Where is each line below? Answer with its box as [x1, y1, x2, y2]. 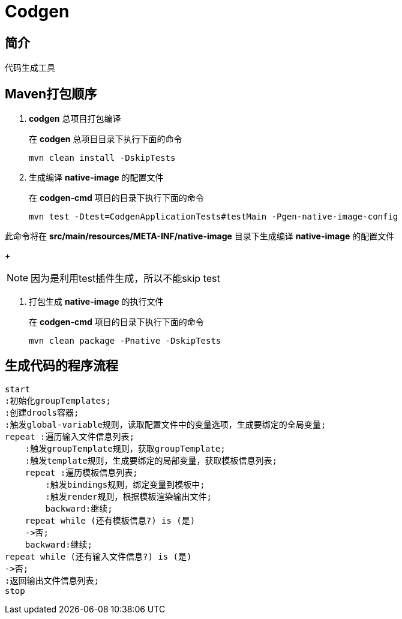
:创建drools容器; [5, 407, 79, 417]
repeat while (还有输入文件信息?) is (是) [5, 551, 192, 561]
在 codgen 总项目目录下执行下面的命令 [29, 134, 182, 145]
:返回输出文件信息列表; [5, 575, 99, 585]
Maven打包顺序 [5, 86, 97, 101]
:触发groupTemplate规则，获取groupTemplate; [25, 443, 226, 453]
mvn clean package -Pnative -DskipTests [29, 336, 221, 346]
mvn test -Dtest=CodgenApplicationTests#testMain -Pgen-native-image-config [29, 212, 398, 222]
